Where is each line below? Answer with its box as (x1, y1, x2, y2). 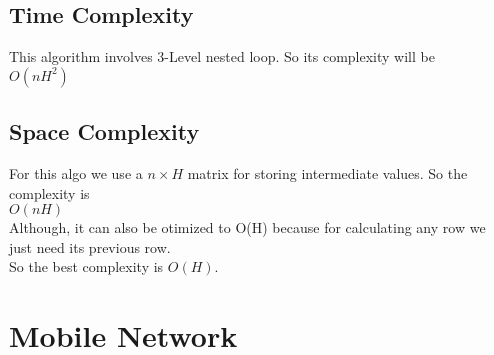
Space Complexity (9, 116, 200, 147)
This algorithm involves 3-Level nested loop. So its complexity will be (9, 46, 435, 67)
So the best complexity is (9, 256, 164, 277)
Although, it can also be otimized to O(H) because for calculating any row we (9, 217, 486, 238)
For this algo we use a (9, 163, 143, 183)
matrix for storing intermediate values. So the (187, 163, 468, 183)
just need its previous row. (9, 236, 171, 257)
